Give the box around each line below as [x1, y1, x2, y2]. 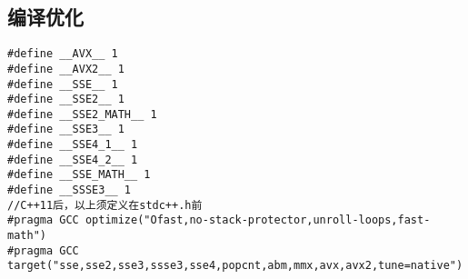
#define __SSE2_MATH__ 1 [7, 107, 157, 121]
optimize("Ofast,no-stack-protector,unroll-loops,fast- [85, 214, 431, 227]
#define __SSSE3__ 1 [7, 184, 132, 197]
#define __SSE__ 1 [7, 77, 118, 91]
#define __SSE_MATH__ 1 [7, 168, 151, 182]
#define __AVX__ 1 [7, 47, 118, 61]
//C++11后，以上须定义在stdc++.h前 [7, 198, 203, 212]
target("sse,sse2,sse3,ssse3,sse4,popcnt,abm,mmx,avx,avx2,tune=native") [7, 259, 463, 273]
